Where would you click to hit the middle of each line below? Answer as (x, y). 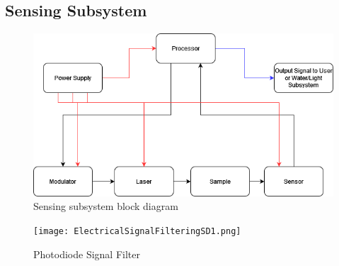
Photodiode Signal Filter (87, 254)
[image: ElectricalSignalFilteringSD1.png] (137, 232)
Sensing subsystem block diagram (106, 206)
